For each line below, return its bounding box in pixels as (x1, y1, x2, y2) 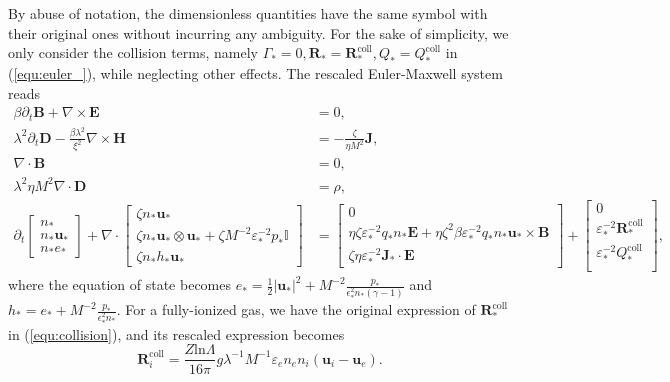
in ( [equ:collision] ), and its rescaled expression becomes (8, 323, 345, 344)
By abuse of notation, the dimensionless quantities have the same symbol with (8, 3, 488, 23)
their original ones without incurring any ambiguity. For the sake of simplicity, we (8, 22, 509, 43)
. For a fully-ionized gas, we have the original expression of (116, 299, 476, 319)
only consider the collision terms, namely (8, 42, 258, 63)
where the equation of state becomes (8, 274, 231, 295)
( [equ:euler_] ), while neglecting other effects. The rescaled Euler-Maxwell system (8, 62, 503, 83)
